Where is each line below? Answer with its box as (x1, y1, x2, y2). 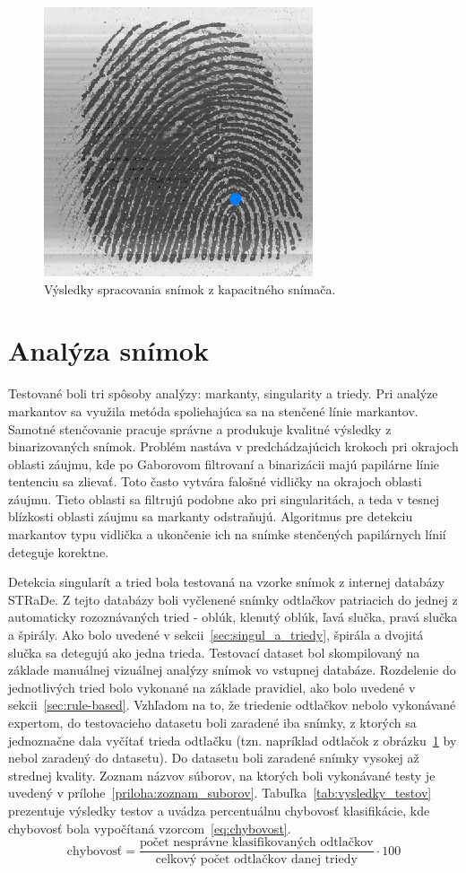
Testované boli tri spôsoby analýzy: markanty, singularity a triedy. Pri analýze (8, 384, 438, 403)
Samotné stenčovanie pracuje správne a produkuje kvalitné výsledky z (8, 419, 392, 438)
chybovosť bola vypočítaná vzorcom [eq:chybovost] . (8, 818, 291, 837)
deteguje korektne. (8, 542, 109, 561)
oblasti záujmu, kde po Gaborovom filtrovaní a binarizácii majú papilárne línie (8, 454, 440, 473)
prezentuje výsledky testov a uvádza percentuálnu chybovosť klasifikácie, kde (8, 800, 430, 819)
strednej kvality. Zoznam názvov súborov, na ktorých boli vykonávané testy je (8, 765, 436, 784)
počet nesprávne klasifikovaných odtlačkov (139, 836, 374, 850)
